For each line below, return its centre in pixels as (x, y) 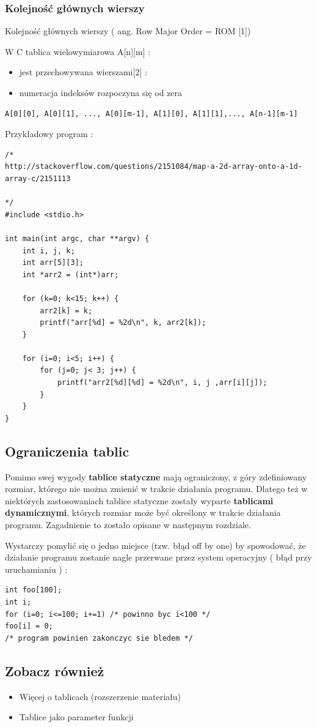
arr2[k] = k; (66, 311)
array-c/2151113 (38, 178)
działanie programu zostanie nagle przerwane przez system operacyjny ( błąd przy (158, 557)
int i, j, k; (49, 251)
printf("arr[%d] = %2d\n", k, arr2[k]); (123, 323)
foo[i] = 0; (29, 626)
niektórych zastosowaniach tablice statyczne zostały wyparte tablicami (139, 500)
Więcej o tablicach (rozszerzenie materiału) (100, 696)
